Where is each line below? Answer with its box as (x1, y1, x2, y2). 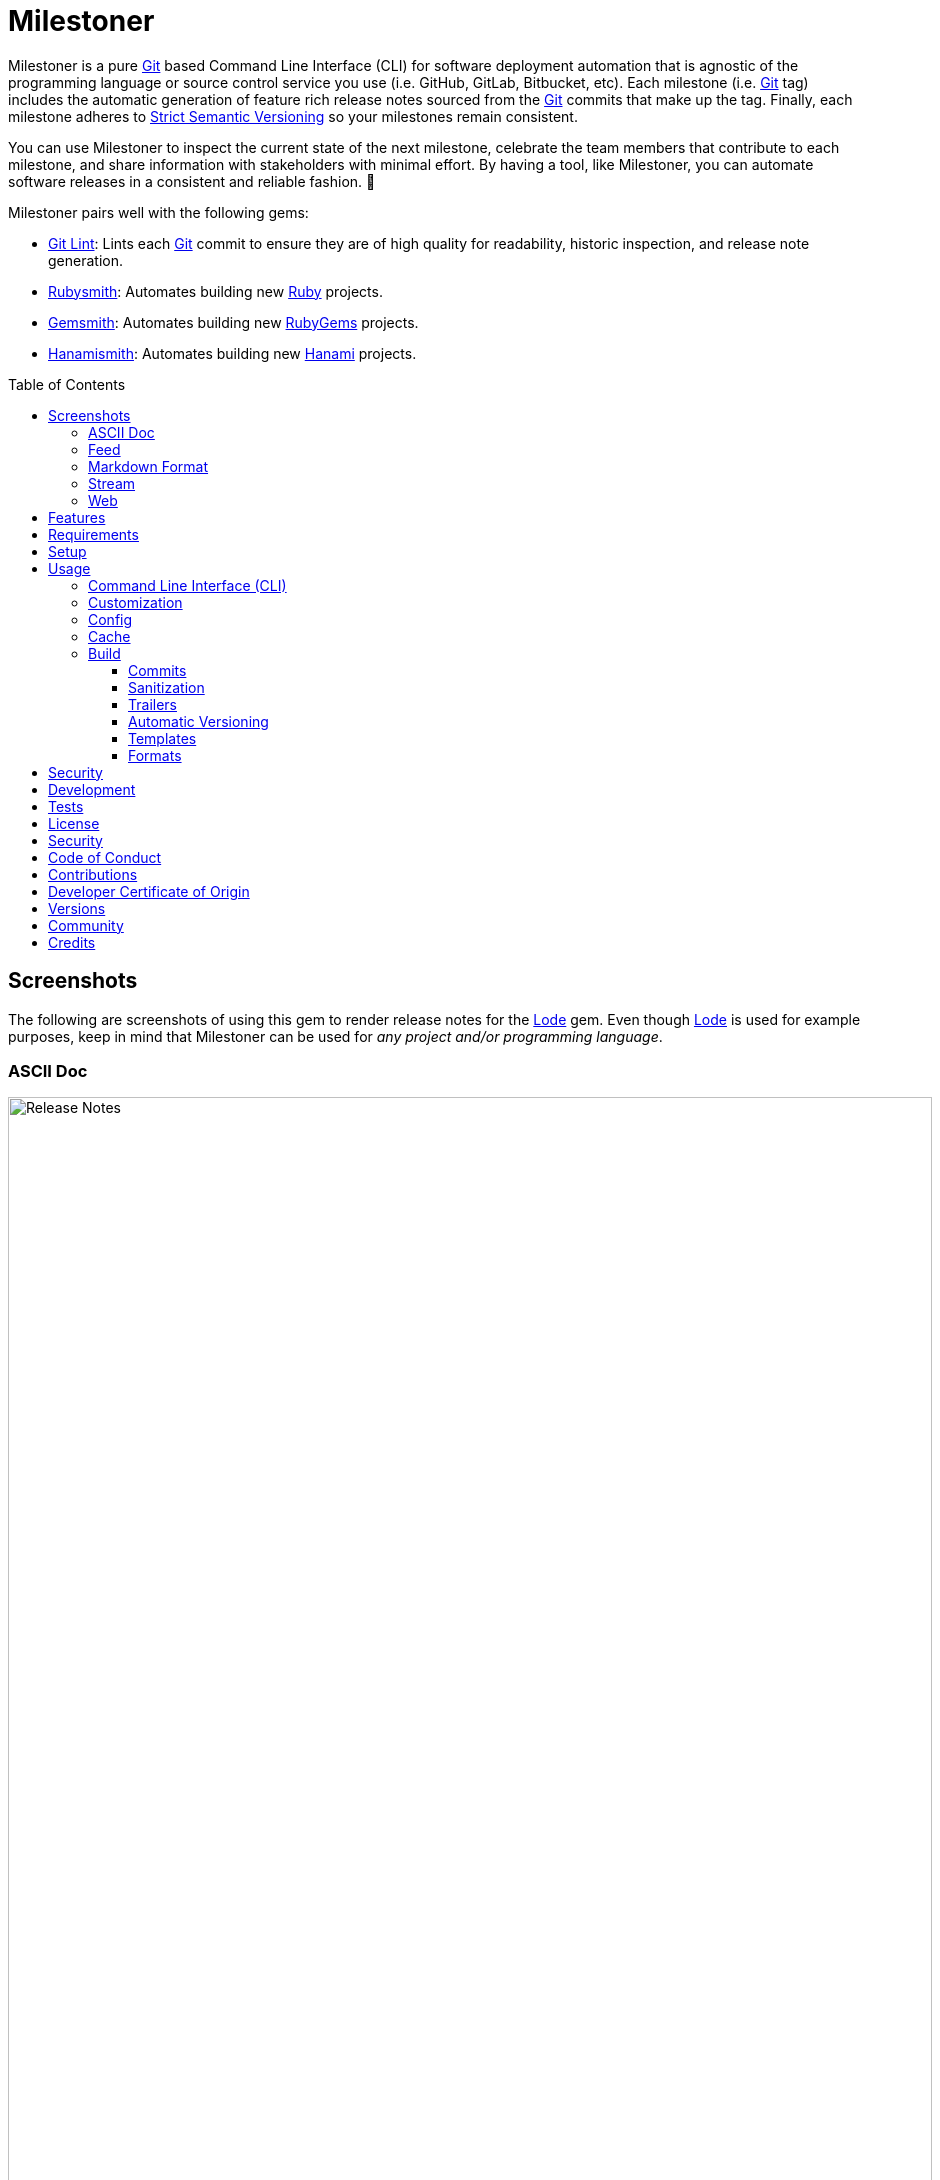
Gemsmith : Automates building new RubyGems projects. (48, 313, 419, 331)
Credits (48, 933, 96, 951)
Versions (48, 899, 106, 917)
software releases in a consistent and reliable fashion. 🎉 (8, 172, 376, 190)
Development (48, 780, 136, 798)
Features (48, 508, 106, 526)
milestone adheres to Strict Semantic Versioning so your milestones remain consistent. (8, 107, 578, 125)
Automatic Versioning (128, 712, 269, 730)
